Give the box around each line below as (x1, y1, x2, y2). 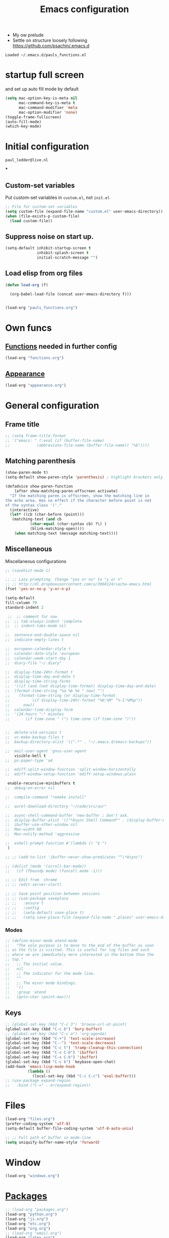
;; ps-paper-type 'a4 (5, 758, 53, 763)
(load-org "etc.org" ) (5, 1221, 51, 1226)
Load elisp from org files (5, 269, 83, 278)
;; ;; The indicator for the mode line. (5, 971, 96, 976)
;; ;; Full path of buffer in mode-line (5, 1135, 92, 1140)
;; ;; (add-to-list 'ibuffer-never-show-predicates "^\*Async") (5, 854, 143, 859)
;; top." (5, 957, 24, 962)
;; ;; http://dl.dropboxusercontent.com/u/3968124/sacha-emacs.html (5, 582, 152, 587)
